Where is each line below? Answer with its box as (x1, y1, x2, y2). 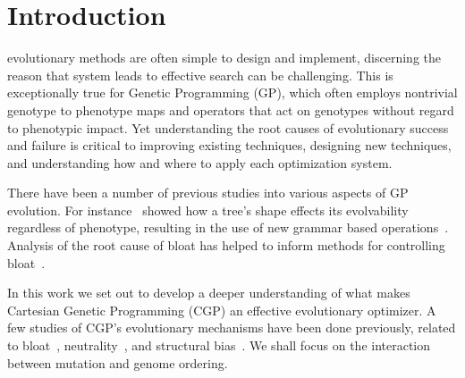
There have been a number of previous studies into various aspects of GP (7, 183, 409, 202)
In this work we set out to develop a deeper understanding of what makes (7, 283, 410, 302)
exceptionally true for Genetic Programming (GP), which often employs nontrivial (7, 83, 458, 102)
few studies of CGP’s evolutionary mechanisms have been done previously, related (7, 318, 456, 337)
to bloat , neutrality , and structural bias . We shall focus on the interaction (7, 336, 431, 355)
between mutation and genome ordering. (7, 353, 228, 372)
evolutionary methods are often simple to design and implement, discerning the (7, 48, 441, 67)
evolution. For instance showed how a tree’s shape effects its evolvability (7, 200, 409, 219)
